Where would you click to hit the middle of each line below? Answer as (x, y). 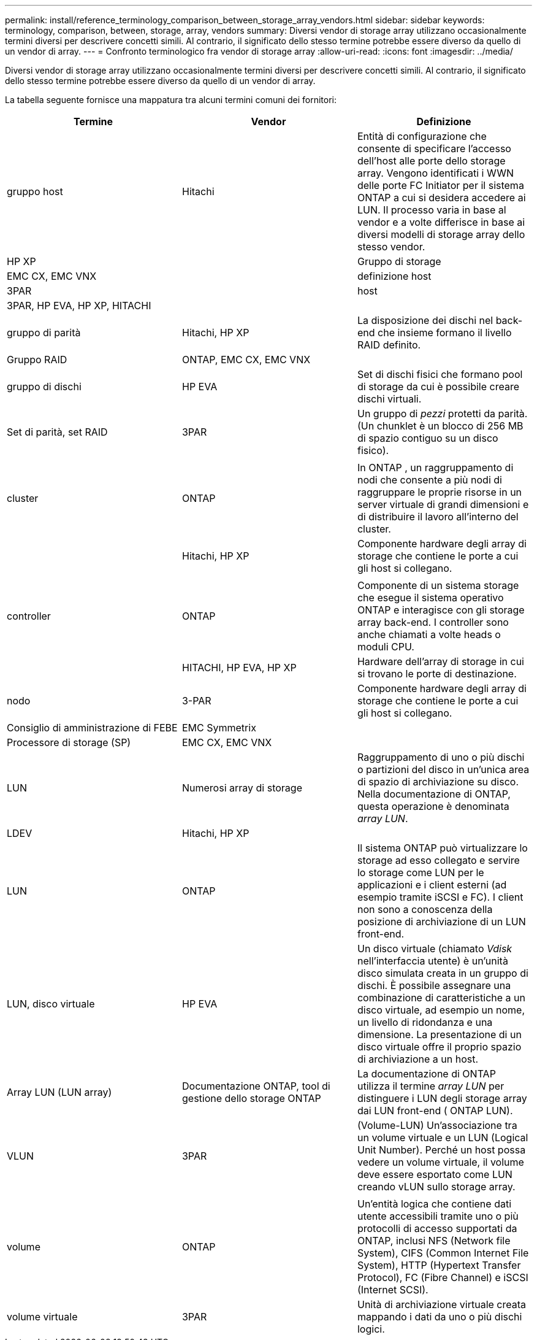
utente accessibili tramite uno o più (438, 1216)
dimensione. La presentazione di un (439, 1034)
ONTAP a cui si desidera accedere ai (441, 198)
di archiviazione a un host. (418, 1059)
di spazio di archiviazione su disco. (438, 782)
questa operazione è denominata (433, 806)
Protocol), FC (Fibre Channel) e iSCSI (443, 1277)
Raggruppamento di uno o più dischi (441, 757)
